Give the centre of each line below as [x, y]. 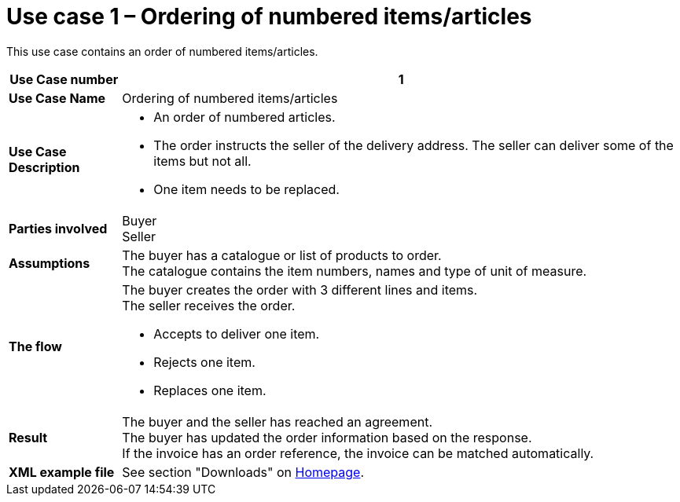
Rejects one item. [204, 362]
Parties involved [58, 228]
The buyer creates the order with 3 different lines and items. [300, 289]
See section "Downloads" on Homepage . [243, 472]
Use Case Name [57, 98]
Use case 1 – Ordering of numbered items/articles [269, 16]
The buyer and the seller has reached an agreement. [277, 421]
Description [44, 167]
